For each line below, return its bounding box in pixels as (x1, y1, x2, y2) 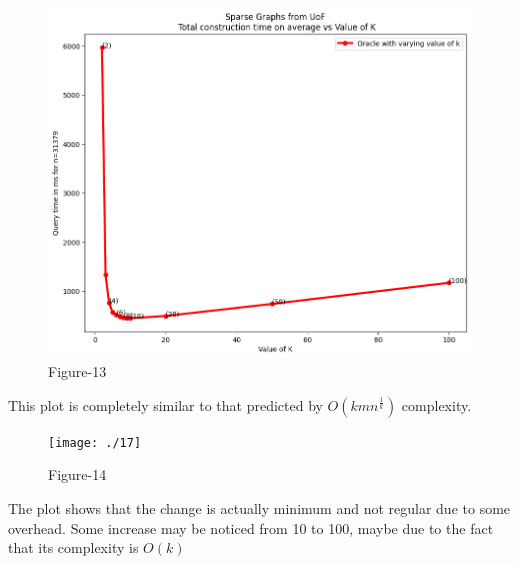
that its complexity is (8, 537, 139, 558)
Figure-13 (48, 361, 107, 382)
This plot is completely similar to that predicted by (8, 394, 323, 415)
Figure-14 (48, 464, 107, 485)
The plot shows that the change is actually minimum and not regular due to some (8, 498, 511, 519)
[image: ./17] (48, 435, 142, 450)
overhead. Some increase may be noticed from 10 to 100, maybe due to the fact (8, 517, 494, 538)
